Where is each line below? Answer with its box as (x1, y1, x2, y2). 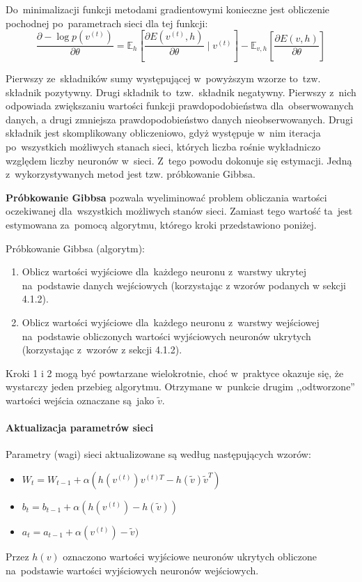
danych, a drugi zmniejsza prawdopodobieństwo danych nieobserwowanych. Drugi (6, 112, 353, 126)
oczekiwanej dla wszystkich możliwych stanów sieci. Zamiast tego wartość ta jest (6, 204, 353, 218)
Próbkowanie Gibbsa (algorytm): (6, 240, 145, 255)
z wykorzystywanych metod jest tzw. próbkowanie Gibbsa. (6, 167, 255, 181)
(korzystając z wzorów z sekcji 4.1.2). (22, 342, 182, 357)
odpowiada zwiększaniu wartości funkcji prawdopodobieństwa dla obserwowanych (6, 98, 354, 113)
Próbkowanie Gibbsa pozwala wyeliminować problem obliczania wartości (6, 190, 327, 204)
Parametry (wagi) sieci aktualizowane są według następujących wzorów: (6, 447, 311, 461)
